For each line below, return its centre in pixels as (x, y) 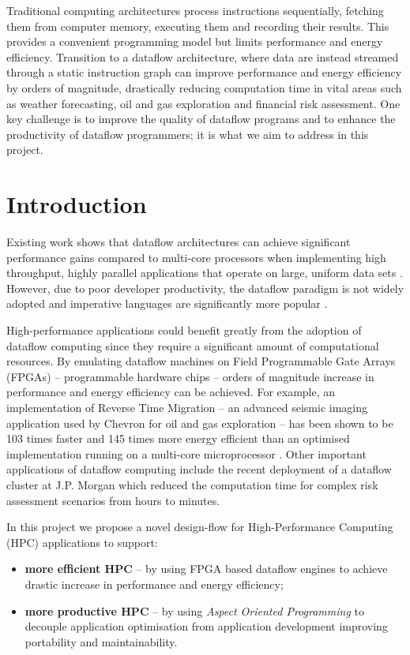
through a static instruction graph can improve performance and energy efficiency (204, 72)
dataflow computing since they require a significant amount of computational (193, 345)
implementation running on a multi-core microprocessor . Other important (186, 453)
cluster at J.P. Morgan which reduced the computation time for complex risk (192, 484)
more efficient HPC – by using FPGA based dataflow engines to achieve (206, 569)
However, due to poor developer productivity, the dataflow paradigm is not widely (205, 288)
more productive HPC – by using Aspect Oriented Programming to (194, 610)
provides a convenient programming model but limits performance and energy (195, 41)
